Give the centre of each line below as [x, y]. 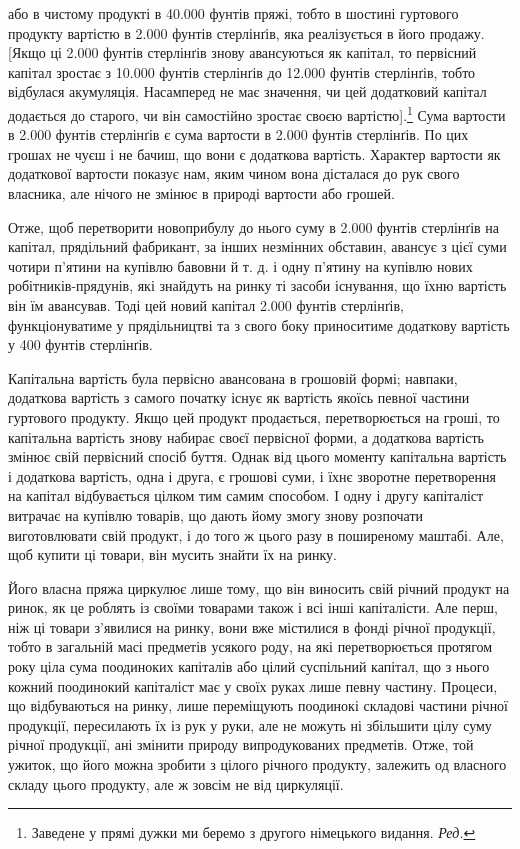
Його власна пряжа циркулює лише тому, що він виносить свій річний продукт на [259, 587]
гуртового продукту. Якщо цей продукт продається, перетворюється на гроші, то [254, 416]
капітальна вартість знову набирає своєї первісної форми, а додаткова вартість [246, 436]
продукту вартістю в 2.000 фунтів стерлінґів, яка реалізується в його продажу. [246, 32]
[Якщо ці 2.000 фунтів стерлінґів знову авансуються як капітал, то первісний [242, 52]
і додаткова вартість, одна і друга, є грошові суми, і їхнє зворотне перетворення [252, 475]
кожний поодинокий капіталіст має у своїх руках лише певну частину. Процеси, [253, 685]
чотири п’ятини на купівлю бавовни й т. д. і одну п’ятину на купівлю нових [240, 265]
